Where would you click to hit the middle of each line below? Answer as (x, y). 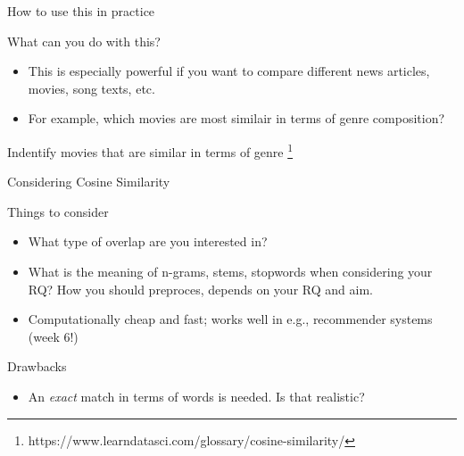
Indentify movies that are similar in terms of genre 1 (150, 150)
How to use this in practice (81, 11)
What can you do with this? (84, 41)
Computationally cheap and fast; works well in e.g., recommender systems (230, 319)
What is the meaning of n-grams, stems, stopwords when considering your (230, 271)
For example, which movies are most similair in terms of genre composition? (236, 118)
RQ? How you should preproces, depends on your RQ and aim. (200, 289)
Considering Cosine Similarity (89, 182)
